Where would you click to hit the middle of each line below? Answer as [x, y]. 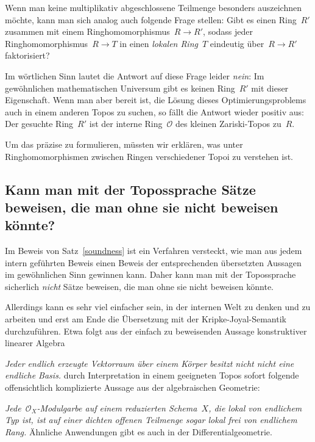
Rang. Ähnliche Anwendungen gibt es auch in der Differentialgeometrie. [139, 431]
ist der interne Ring [126, 124]
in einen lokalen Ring [159, 43]
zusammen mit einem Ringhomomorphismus [87, 31]
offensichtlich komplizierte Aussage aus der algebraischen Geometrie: [133, 387]
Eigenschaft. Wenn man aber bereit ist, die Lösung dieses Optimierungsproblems [156, 100]
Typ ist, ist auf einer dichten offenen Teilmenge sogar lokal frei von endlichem [151, 420]
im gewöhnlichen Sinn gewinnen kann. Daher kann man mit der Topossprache [150, 274]
